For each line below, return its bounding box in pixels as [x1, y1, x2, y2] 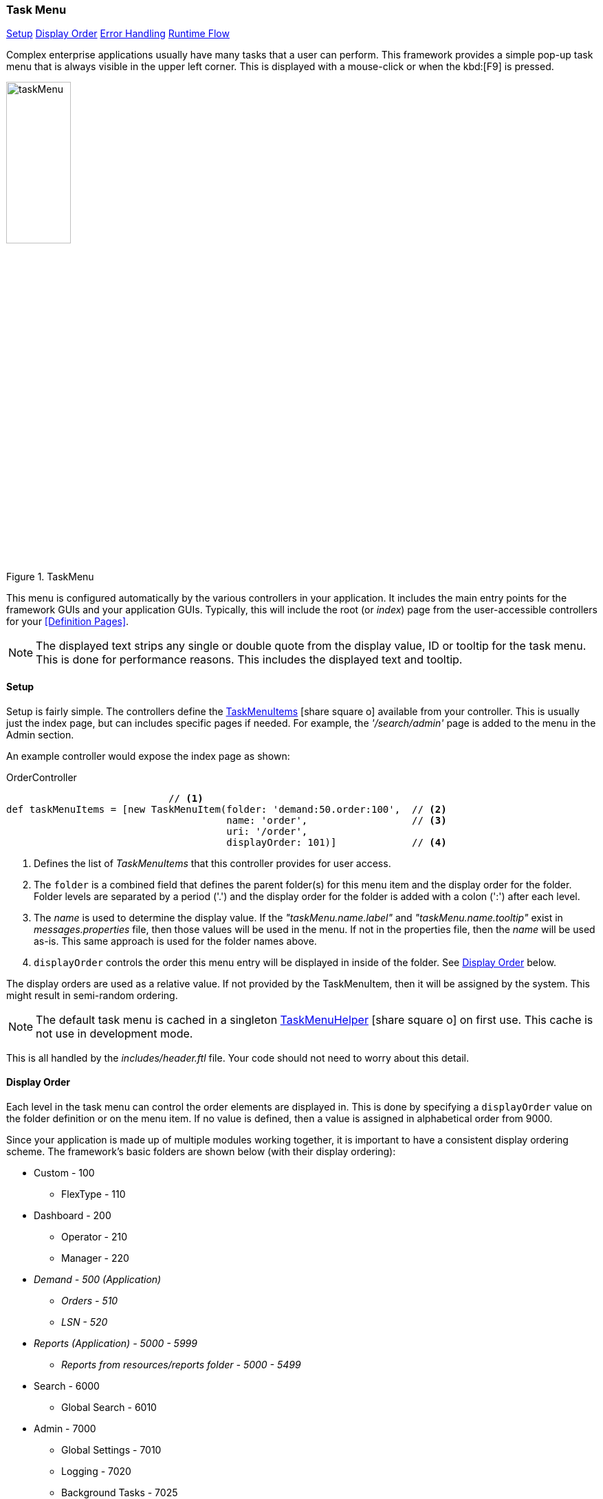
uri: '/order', [226, 825, 308, 837]
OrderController [6, 771, 77, 783]
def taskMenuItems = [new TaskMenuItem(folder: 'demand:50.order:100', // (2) [6, 803, 447, 815]
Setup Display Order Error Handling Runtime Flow [6, 28, 230, 40]
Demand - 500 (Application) [34, 1273, 162, 1285]
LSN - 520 [61, 1315, 108, 1328]
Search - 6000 [34, 1379, 100, 1392]
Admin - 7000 [34, 1422, 96, 1434]
